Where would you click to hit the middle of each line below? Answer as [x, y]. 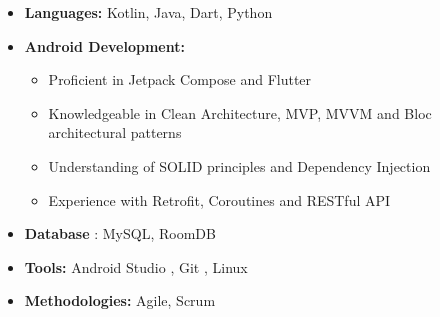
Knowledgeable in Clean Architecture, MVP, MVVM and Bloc [240, 112]
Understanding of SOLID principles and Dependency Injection [239, 165]
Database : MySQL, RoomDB [120, 233]
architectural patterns [115, 132]
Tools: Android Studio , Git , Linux [136, 266]
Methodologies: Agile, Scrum [120, 300]
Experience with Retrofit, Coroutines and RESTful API [219, 199]
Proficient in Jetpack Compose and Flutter [180, 79]
